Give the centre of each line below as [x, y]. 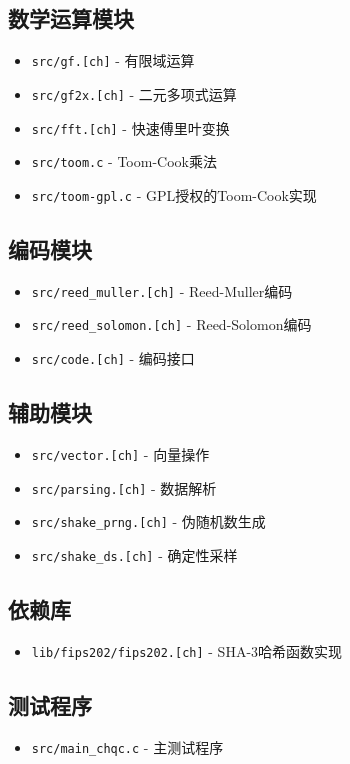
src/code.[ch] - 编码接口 [113, 358]
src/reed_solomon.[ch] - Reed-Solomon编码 [171, 324]
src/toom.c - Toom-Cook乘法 [124, 161]
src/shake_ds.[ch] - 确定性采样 [134, 554]
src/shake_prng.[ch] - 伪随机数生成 [148, 521]
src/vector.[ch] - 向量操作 [120, 453]
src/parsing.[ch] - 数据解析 [124, 487]
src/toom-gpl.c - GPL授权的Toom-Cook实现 [174, 194]
